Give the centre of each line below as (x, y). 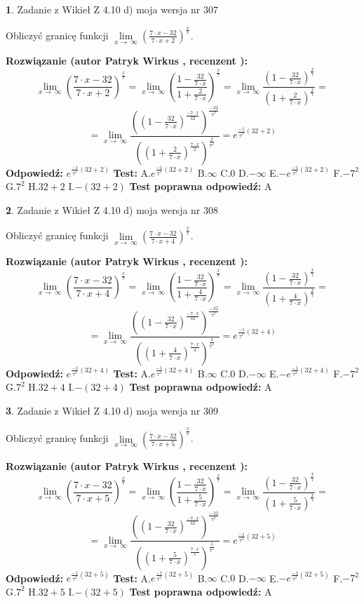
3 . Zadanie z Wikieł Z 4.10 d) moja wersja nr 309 (112, 410)
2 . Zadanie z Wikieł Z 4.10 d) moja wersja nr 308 (112, 209)
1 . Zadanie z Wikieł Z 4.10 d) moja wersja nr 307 (112, 9)
